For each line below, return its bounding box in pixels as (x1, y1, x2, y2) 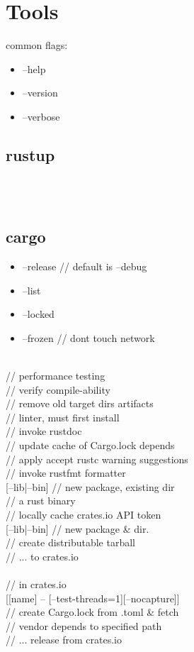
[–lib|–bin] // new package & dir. (6, 521, 149, 536)
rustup (6, 143, 55, 165)
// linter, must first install (6, 409, 120, 424)
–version (22, 85, 58, 100)
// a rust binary (6, 493, 76, 508)
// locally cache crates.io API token (6, 507, 161, 521)
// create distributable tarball (6, 535, 135, 550)
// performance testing (6, 368, 105, 383)
